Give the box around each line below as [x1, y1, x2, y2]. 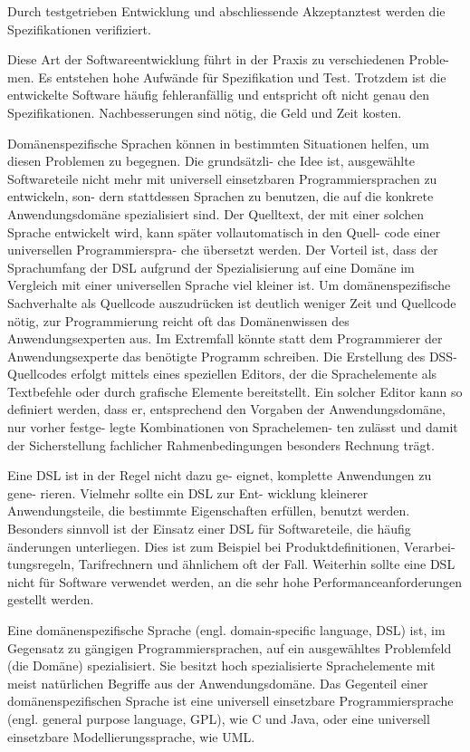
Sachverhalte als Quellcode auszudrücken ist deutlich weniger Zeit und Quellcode [7, 293, 456, 312]
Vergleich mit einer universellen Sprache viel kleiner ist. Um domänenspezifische [7, 275, 451, 294]
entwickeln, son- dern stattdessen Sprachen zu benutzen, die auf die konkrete [7, 187, 434, 206]
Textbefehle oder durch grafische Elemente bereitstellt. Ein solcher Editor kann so [7, 381, 463, 400]
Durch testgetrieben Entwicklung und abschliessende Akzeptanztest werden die [7, 2, 446, 20]
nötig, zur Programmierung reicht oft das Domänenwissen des [7, 311, 350, 330]
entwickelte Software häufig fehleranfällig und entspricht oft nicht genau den [7, 85, 430, 104]
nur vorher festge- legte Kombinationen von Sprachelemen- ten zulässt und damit [7, 418, 458, 437]
